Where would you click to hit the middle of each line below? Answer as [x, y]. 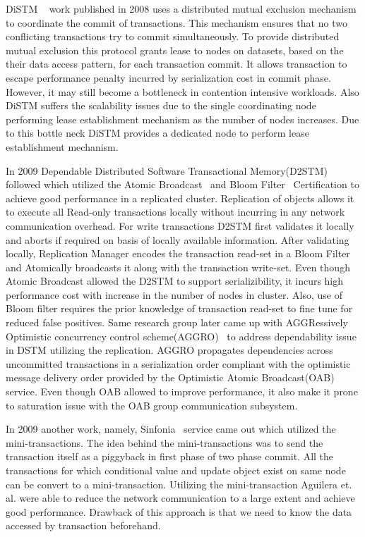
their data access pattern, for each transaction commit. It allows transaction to [176, 64]
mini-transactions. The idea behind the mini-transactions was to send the [164, 442]
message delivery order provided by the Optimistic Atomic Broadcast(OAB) [170, 377]
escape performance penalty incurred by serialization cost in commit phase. [168, 77]
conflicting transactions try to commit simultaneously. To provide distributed [173, 36]
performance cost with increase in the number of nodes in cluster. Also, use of [174, 294]
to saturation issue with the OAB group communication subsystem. [152, 405]
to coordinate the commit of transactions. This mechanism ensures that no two [176, 22]
